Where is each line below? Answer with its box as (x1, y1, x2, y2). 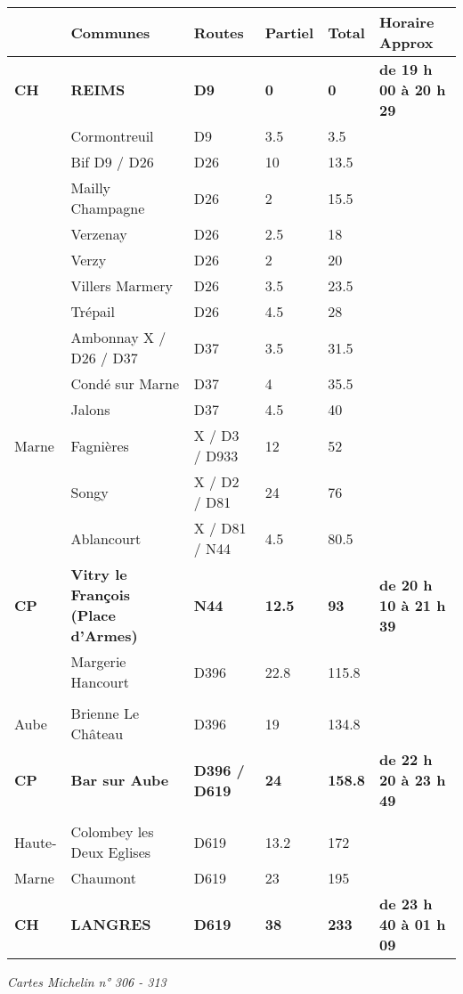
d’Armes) (70, 625, 138, 646)
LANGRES (70, 914, 151, 934)
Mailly (70, 177, 111, 198)
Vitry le (70, 564, 127, 584)
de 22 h (379, 749, 433, 770)
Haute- (14, 831, 57, 852)
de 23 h (379, 893, 433, 914)
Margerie (70, 651, 126, 672)
